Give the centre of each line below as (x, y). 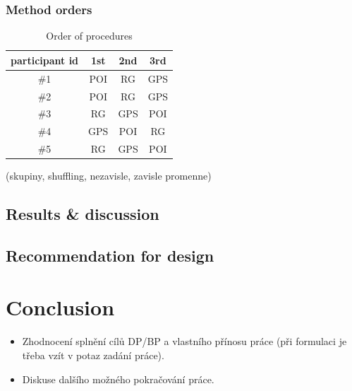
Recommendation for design (110, 255)
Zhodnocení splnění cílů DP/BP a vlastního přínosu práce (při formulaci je (184, 341)
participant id (45, 60)
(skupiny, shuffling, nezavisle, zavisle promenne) (109, 176)
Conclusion (60, 307)
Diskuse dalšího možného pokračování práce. (118, 379)
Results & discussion (83, 214)
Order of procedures (89, 36)
